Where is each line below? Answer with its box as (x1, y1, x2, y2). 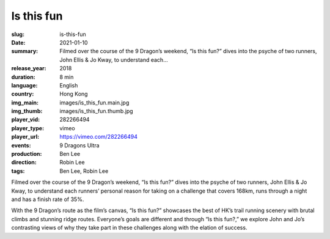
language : (11, 81, 38, 89)
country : (11, 90, 34, 98)
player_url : (11, 133, 40, 141)
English (59, 81, 78, 89)
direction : (11, 159, 37, 166)
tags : (11, 167, 25, 174)
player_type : (11, 124, 45, 131)
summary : (11, 48, 38, 55)
